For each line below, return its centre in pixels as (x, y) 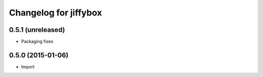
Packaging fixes (37, 42)
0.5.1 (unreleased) (37, 30)
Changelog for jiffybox (56, 13)
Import (28, 67)
